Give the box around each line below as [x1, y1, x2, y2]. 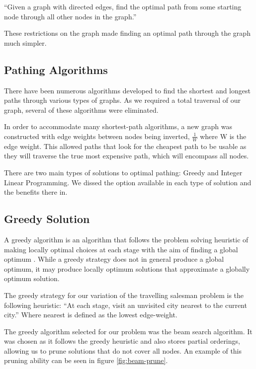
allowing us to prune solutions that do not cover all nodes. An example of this [4, 345, 242, 356]
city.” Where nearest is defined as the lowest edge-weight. [4, 309, 177, 320]
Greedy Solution [4, 211, 90, 226]
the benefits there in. [4, 187, 68, 197]
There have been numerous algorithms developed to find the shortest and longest [4, 85, 251, 95]
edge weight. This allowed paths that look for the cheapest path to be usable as [4, 141, 247, 151]
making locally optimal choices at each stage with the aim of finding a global [4, 244, 238, 254]
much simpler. [4, 37, 47, 48]
